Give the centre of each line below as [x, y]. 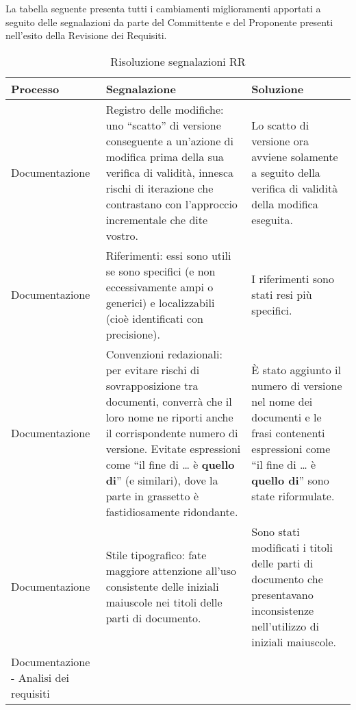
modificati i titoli [292, 547]
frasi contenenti [288, 432]
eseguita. [272, 219]
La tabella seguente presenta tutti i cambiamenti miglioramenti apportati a [163, 8]
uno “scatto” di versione [163, 125]
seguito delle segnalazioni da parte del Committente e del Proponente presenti [169, 22]
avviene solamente [295, 156]
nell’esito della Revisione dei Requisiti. [86, 35]
